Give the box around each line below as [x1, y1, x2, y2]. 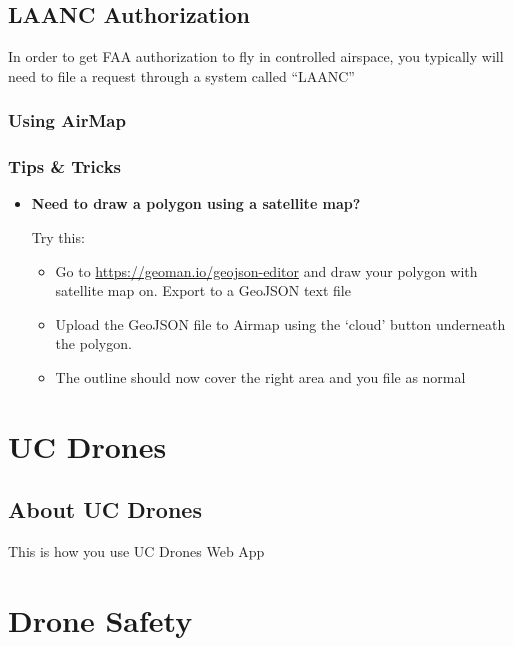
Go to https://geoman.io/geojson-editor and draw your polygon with [55, 260, 478, 281]
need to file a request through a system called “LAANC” [8, 65, 355, 86]
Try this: [31, 227, 85, 248]
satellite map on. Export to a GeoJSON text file [55, 280, 351, 301]
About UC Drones [8, 494, 202, 525]
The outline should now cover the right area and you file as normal [55, 367, 466, 388]
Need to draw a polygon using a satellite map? [31, 193, 361, 214]
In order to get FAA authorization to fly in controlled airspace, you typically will [8, 46, 504, 67]
